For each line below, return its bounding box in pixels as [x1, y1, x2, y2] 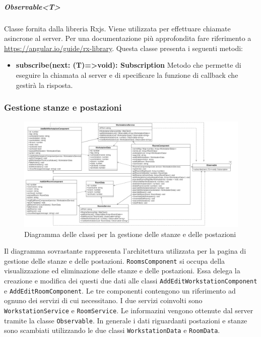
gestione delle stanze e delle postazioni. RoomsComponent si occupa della [4, 255, 225, 266]
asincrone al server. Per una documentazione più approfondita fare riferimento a [4, 33, 251, 43]
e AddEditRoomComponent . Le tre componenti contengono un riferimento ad [4, 285, 236, 296]
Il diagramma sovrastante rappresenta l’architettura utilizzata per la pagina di [4, 246, 246, 256]
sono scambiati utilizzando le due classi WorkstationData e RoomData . [4, 325, 220, 335]
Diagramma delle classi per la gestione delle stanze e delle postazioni [24, 228, 236, 239]
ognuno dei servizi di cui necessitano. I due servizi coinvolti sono [4, 295, 203, 306]
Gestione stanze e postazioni [4, 101, 122, 114]
